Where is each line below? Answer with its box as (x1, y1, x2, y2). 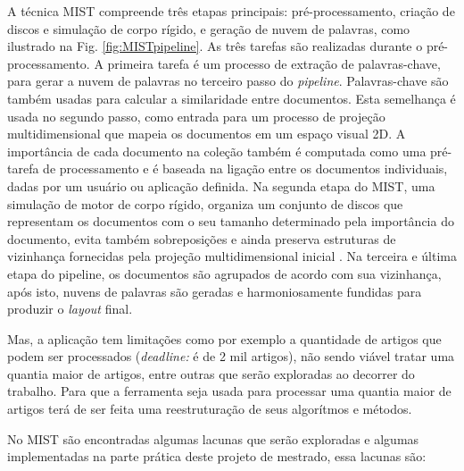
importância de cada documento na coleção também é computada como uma (7, 141, 427, 160)
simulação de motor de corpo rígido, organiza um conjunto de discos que (7, 194, 403, 213)
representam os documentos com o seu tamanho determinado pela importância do (7, 212, 454, 231)
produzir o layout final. (7, 299, 133, 318)
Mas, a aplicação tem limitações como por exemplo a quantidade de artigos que (7, 329, 442, 348)
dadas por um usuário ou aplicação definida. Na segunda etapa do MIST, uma (7, 176, 435, 195)
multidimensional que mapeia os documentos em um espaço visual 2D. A (7, 124, 406, 143)
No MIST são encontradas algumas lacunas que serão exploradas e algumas (7, 429, 419, 448)
